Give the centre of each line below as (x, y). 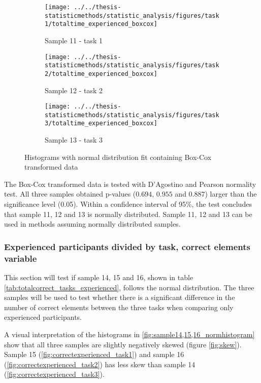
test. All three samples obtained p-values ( (70, 194)
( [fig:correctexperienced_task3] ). (54, 374)
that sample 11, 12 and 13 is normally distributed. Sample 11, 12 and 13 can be (128, 214)
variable (21, 258)
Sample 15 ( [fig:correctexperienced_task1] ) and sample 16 (94, 354)
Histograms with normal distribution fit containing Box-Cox (118, 157)
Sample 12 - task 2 (74, 90)
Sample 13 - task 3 (74, 140)
